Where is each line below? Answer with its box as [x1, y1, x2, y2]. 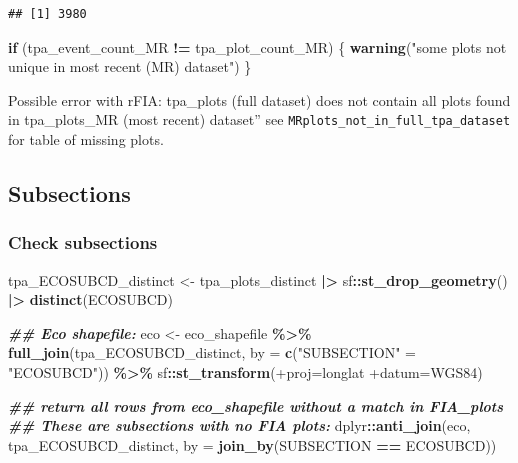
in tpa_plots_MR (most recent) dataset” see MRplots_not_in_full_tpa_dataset [8, 109, 511, 130]
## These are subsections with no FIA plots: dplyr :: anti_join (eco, [8, 415, 471, 436]
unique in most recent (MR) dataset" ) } [8, 56, 252, 77]
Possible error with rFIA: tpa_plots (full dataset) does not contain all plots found [8, 89, 511, 110]
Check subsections [8, 230, 158, 255]
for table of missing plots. [8, 129, 164, 150]
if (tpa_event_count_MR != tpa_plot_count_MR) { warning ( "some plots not [8, 36, 507, 57]
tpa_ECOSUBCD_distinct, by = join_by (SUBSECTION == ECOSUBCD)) [8, 434, 497, 455]
